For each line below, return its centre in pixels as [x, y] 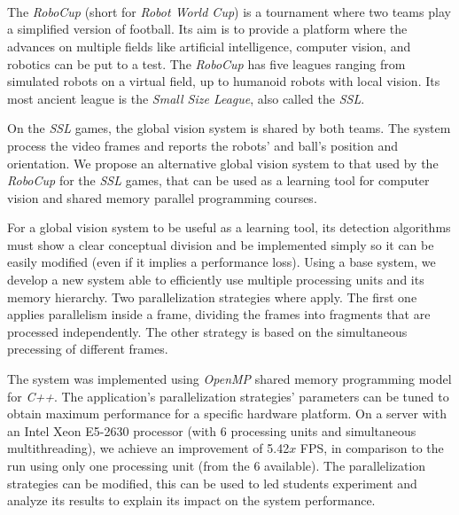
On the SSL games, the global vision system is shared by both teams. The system [229, 128]
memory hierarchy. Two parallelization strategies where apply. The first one [212, 297]
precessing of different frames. [88, 349]
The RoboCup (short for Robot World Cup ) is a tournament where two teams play [229, 11]
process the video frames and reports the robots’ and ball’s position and [202, 145]
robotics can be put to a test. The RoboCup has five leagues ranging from [206, 63]
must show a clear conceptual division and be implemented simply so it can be [221, 244]
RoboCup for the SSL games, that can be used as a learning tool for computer [218, 180]
